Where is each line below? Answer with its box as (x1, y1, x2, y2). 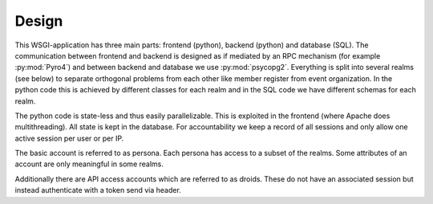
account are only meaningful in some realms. (14, 159, 164, 169)
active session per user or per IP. (14, 133, 124, 143)
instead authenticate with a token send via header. (14, 186, 182, 195)
